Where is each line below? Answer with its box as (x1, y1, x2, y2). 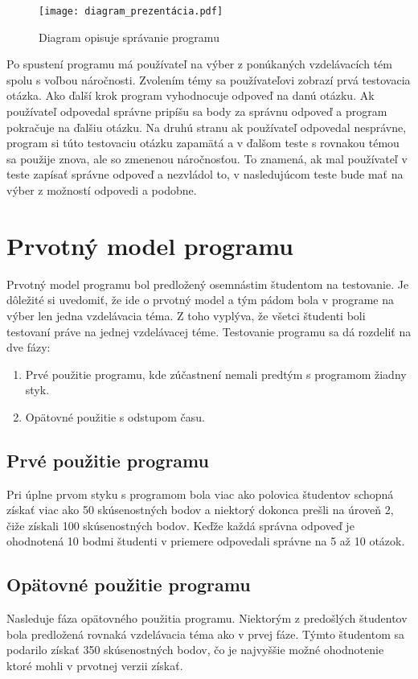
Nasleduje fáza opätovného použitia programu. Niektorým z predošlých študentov (6, 610, 408, 627)
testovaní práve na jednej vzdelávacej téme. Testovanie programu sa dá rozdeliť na (6, 323, 412, 339)
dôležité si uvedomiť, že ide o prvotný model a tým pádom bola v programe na (6, 291, 395, 308)
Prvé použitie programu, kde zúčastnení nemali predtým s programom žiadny (25, 365, 407, 382)
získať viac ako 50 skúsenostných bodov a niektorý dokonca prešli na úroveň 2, (6, 501, 394, 518)
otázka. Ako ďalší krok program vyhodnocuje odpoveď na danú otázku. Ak (6, 87, 375, 104)
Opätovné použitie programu (6, 572, 251, 597)
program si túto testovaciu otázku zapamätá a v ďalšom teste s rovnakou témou (6, 134, 400, 151)
